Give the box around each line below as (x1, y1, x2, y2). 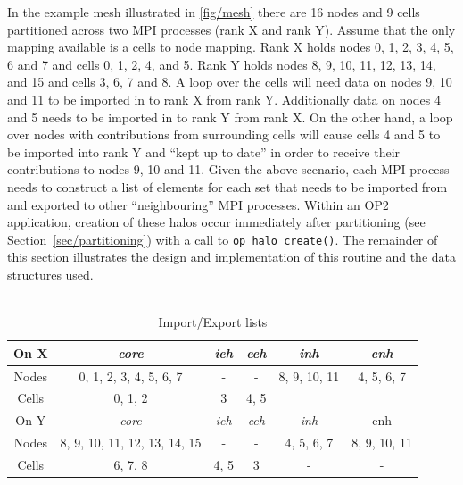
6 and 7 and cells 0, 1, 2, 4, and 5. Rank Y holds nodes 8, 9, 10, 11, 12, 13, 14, (7, 54, 436, 73)
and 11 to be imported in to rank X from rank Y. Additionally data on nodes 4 (7, 89, 442, 108)
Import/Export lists (158, 313, 268, 331)
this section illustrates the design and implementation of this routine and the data (7, 247, 457, 266)
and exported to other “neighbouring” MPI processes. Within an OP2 (7, 195, 389, 213)
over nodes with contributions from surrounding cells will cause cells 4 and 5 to (7, 125, 441, 144)
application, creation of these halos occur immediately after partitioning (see (7, 213, 426, 231)
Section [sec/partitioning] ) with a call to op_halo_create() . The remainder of (7, 230, 438, 248)
